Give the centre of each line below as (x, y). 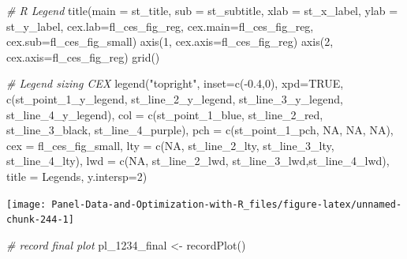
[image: (26, 204)
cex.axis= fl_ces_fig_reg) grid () (83, 56)
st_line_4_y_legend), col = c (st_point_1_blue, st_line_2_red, (165, 114)
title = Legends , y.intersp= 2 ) (77, 176)
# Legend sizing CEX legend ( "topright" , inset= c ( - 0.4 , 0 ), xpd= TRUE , (175, 83)
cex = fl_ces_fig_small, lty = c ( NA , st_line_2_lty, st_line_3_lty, (170, 145)
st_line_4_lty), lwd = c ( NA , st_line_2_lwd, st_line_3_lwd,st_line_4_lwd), (198, 161)
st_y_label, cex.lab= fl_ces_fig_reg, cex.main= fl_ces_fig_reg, (160, 26)
